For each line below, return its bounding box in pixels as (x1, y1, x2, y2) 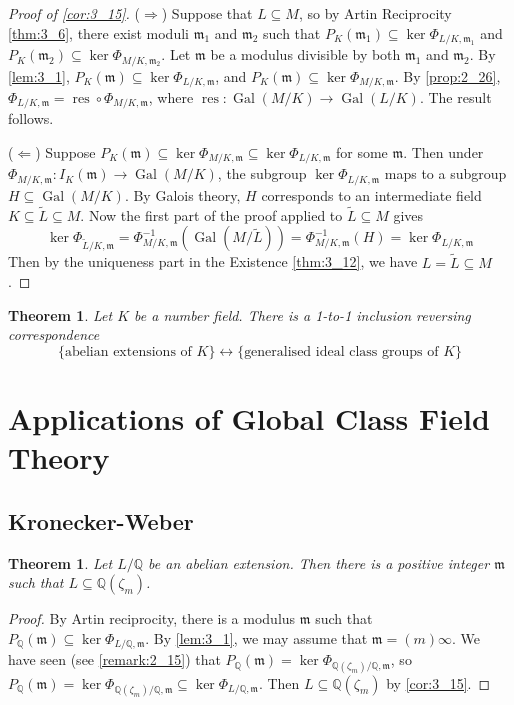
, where (148, 86, 194, 107)
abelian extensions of (64, 344, 192, 359)
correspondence (8, 324, 100, 345)
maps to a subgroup (384, 163, 507, 184)
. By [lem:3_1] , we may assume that (145, 627, 368, 648)
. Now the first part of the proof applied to (80, 204, 343, 225)
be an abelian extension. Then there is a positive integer (148, 552, 490, 573)
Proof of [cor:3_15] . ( (8, 3, 141, 23)
